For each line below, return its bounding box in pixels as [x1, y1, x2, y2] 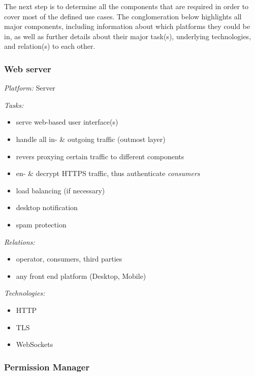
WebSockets [16, 339, 53, 350]
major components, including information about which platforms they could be [4, 21, 250, 32]
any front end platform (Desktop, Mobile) [16, 270, 146, 281]
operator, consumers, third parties [16, 253, 122, 264]
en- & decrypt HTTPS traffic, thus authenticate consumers [16, 168, 200, 179]
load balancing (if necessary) [16, 185, 105, 195]
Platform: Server [4, 82, 55, 93]
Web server [4, 62, 51, 75]
